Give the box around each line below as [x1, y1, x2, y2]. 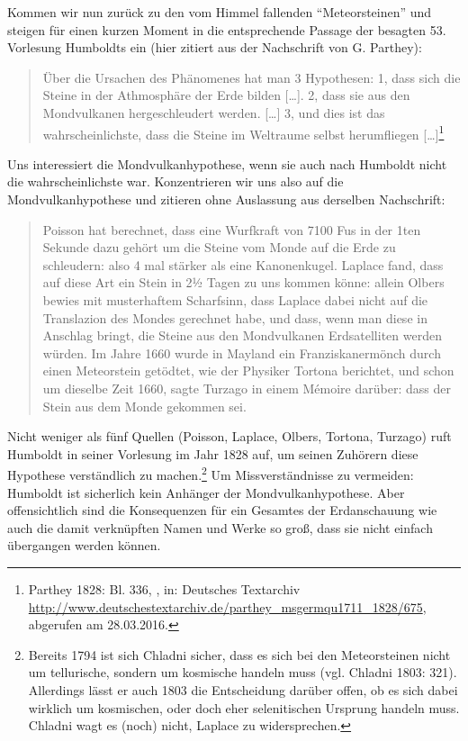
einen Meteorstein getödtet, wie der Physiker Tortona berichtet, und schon [42, 361, 454, 380]
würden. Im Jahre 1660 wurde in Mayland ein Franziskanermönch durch [42, 343, 441, 362]
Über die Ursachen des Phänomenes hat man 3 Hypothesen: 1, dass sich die [42, 68, 461, 86]
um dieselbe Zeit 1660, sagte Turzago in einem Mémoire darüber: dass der [42, 378, 451, 397]
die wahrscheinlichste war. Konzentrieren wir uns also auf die [7, 172, 344, 191]
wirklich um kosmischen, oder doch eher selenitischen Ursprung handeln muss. [28, 698, 460, 717]
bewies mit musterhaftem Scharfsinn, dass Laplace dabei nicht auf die [42, 290, 428, 309]
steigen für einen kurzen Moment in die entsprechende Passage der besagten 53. [7, 20, 446, 39]
